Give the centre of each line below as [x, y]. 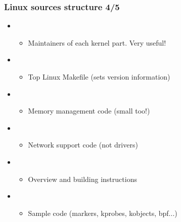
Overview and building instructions [82, 179]
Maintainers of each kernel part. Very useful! [97, 42]
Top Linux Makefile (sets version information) [99, 77]
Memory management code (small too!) [89, 111]
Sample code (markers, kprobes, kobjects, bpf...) [103, 213]
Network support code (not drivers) [83, 145]
